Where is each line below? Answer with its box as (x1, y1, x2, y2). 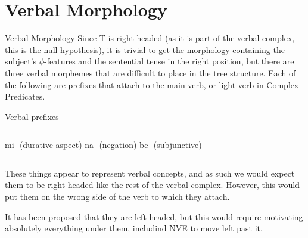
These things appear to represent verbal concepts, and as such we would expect (5, 166, 295, 179)
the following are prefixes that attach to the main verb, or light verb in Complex (5, 78, 299, 91)
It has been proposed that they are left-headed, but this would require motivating (5, 210, 303, 222)
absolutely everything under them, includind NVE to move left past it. (5, 222, 263, 234)
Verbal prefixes (5, 110, 59, 122)
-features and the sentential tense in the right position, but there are (44, 55, 294, 67)
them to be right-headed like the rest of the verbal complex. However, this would (5, 178, 300, 191)
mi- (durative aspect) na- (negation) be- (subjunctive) (5, 138, 202, 151)
